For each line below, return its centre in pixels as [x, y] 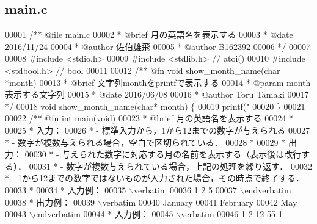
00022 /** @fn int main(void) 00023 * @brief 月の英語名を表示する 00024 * [149, 118]
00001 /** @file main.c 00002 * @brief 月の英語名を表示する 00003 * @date [149, 34]
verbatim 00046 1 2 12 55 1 [232, 214]
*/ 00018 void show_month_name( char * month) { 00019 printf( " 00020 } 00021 [155, 106]
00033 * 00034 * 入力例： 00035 [66, 190]
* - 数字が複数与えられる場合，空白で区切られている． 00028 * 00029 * [145, 142]
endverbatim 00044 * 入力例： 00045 [104, 214]
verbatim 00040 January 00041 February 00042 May [200, 202]
